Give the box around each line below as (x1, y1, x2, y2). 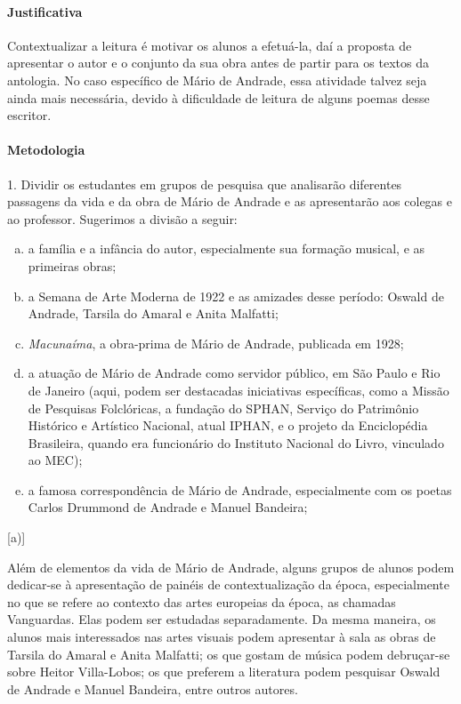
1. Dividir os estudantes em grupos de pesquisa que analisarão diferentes (7, 174, 402, 193)
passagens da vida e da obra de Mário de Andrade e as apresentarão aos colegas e (7, 192, 453, 211)
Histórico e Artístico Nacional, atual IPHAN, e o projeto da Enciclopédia (28, 416, 428, 435)
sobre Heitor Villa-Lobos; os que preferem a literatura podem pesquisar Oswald (7, 662, 441, 681)
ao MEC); (28, 451, 83, 469)
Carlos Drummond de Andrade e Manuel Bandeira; (28, 498, 308, 516)
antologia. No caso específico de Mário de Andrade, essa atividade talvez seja (7, 70, 427, 89)
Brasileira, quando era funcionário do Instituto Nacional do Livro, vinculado (28, 433, 444, 452)
